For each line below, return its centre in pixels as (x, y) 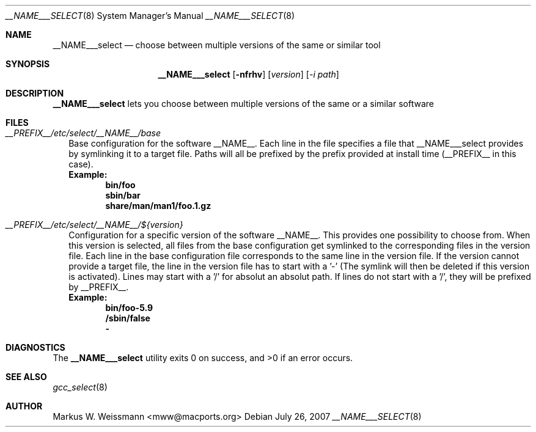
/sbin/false (128, 318)
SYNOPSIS (28, 64)
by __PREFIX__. (99, 287)
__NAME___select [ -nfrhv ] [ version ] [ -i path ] (248, 74)
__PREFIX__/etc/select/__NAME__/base (83, 133)
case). (81, 164)
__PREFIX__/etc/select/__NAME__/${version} (94, 225)
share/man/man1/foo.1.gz (158, 206)
